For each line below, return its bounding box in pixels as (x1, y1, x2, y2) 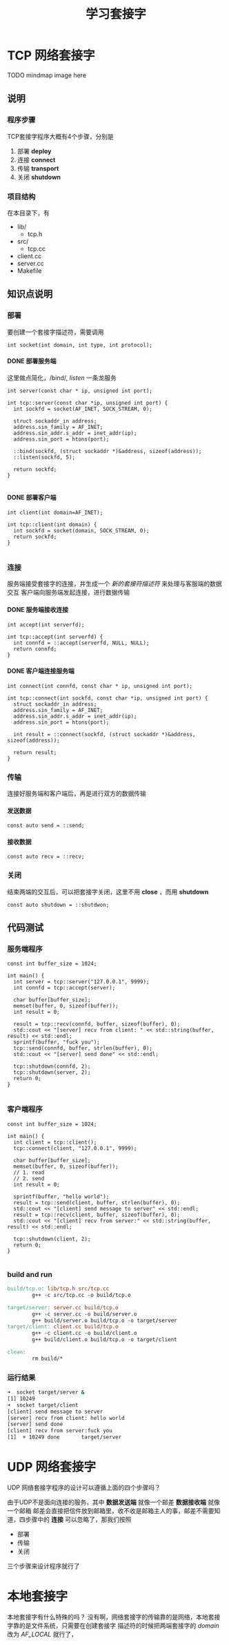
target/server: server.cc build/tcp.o (7, 1304, 119, 1311)
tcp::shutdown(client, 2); (13, 1235, 91, 1242)
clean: (7, 1349, 26, 1356)
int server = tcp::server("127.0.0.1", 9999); (13, 979, 150, 985)
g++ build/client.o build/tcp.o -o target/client (32, 1336, 177, 1343)
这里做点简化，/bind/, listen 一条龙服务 (7, 374, 117, 382)
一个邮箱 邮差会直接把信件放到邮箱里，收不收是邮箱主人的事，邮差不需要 (7, 1506, 215, 1514)
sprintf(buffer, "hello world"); (13, 1193, 110, 1200)
